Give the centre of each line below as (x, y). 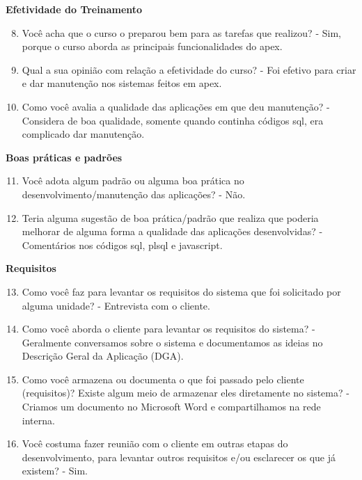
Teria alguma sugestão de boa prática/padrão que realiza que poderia (170, 217)
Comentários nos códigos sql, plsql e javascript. (122, 245)
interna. (38, 420)
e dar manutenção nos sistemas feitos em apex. (122, 83)
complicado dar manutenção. (83, 134)
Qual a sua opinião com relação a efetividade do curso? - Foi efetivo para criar (189, 69)
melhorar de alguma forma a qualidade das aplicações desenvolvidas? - (172, 231)
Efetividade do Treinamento (74, 9)
